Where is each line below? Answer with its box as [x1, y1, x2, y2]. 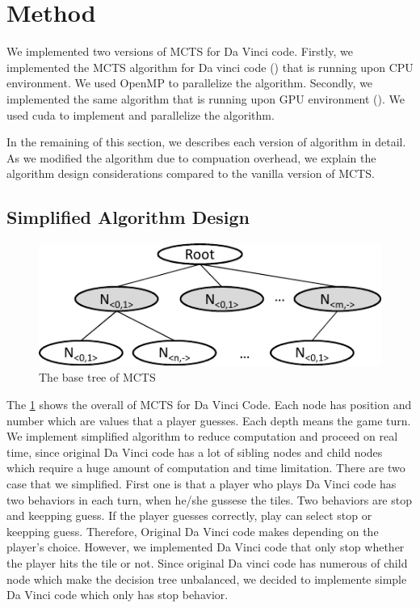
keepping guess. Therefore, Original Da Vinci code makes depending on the [6, 522, 379, 539]
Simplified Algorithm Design [6, 205, 250, 230]
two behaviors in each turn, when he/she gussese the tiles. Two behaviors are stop [6, 491, 412, 508]
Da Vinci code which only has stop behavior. [6, 586, 229, 603]
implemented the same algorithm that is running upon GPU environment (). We [6, 90, 405, 107]
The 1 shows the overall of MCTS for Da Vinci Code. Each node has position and [6, 396, 412, 413]
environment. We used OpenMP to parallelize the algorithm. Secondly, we [6, 74, 373, 91]
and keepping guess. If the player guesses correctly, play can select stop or [6, 507, 372, 524]
